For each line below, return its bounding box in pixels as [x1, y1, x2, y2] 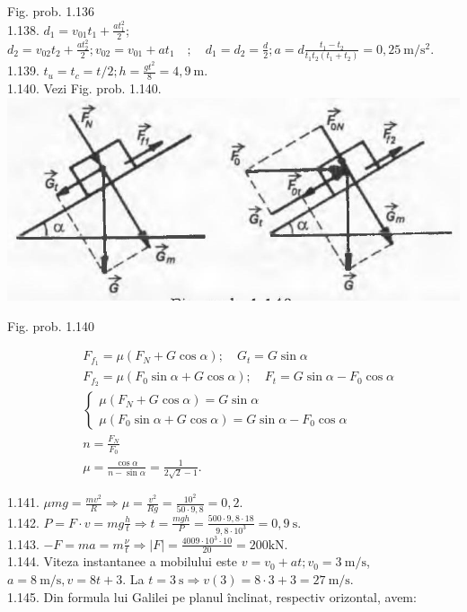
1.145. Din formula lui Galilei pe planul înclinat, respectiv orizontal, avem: [7, 587, 417, 606]
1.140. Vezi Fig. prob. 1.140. [7, 79, 162, 97]
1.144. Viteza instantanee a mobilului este [7, 552, 238, 571]
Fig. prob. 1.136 [7, 2, 95, 20]
